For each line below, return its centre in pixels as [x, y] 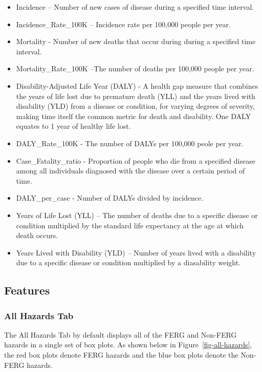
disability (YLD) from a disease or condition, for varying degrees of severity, [135, 106]
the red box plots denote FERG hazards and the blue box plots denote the [121, 355]
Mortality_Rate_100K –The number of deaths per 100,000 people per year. [135, 68]
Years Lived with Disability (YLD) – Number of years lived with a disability [136, 252]
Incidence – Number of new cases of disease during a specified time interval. [135, 7]
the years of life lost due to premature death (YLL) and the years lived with [136, 96]
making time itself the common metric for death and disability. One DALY [134, 116]
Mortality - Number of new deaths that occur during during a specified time [136, 41]
